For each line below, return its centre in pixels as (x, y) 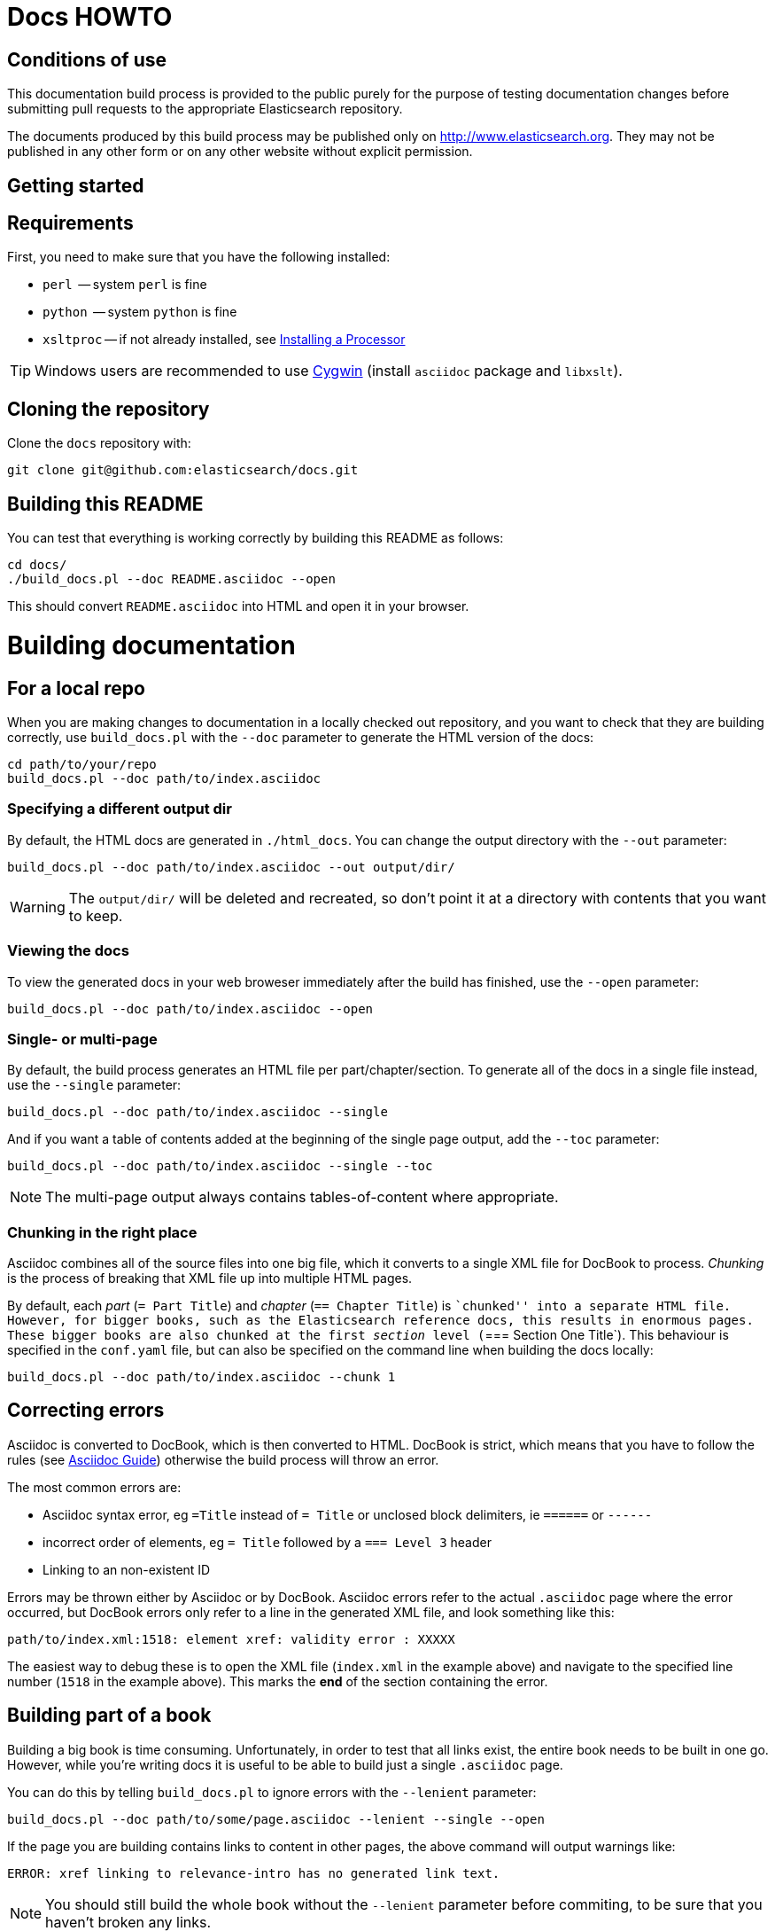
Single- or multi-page (82, 1039)
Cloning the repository (108, 409)
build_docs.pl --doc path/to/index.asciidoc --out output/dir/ (231, 867)
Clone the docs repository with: (99, 443)
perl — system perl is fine (125, 285)
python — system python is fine (140, 312)
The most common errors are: (94, 1487)
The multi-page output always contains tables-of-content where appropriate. (302, 1197)
